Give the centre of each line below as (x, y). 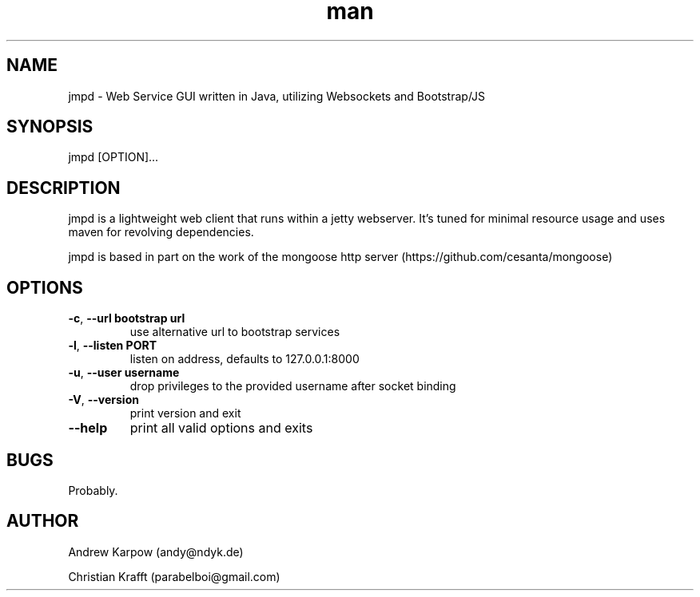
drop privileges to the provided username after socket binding (293, 386)
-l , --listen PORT (113, 346)
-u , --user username (124, 373)
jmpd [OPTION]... (113, 157)
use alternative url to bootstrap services (235, 332)
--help (88, 428)
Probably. (93, 490)
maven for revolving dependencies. (161, 232)
